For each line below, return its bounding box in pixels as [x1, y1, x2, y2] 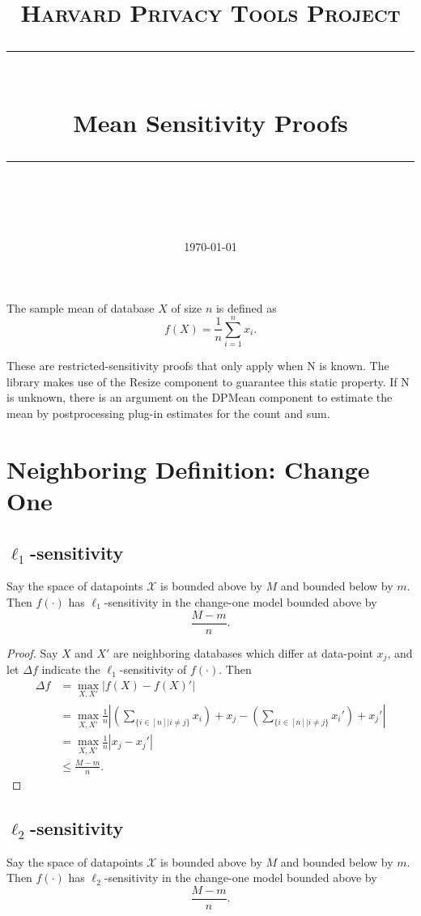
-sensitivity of [119, 661, 187, 678]
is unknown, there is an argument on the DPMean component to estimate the [6, 389, 393, 406]
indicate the [41, 661, 100, 678]
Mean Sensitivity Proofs [73, 105, 348, 138]
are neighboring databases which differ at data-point [113, 644, 373, 661]
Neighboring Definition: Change [6, 452, 370, 485]
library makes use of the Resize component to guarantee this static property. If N [6, 373, 410, 390]
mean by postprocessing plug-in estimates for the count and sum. [6, 405, 330, 422]
